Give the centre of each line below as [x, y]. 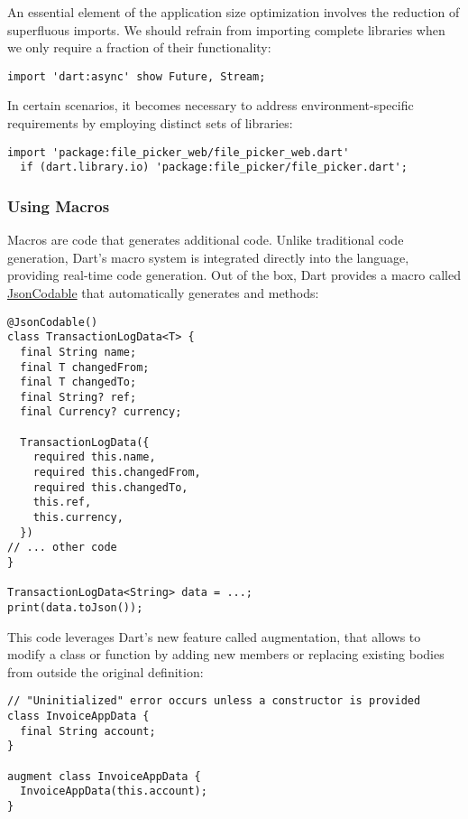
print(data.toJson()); [75, 608]
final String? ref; [78, 397]
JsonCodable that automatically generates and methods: [163, 292]
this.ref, [62, 503]
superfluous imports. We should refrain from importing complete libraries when [226, 29]
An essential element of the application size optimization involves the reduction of [234, 12]
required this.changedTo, [110, 487]
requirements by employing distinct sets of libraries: [150, 123]
